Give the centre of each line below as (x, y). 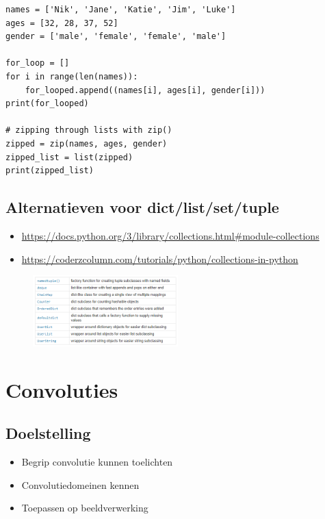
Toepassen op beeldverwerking (85, 508)
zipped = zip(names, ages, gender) (87, 143)
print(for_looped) (47, 104)
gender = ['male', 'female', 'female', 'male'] (116, 37)
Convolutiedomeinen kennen (80, 484)
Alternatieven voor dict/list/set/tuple (142, 207)
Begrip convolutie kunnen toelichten (97, 462)
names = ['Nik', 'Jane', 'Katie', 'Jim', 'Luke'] (121, 10)
